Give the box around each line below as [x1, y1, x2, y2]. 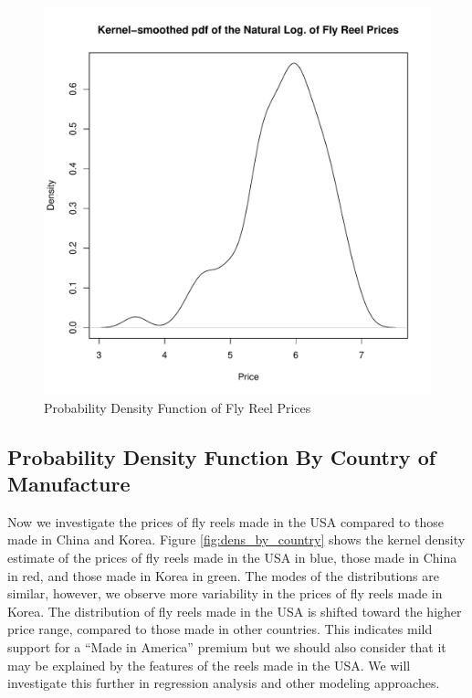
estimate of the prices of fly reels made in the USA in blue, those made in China [7, 547, 457, 566]
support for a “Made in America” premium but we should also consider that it [7, 637, 446, 656]
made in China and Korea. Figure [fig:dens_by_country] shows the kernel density [7, 530, 466, 549]
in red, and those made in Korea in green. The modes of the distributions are [7, 566, 440, 585]
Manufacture [7, 469, 131, 497]
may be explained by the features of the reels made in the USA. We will [7, 655, 411, 674]
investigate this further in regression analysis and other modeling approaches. [7, 673, 440, 693]
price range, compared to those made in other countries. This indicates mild [7, 619, 433, 639]
